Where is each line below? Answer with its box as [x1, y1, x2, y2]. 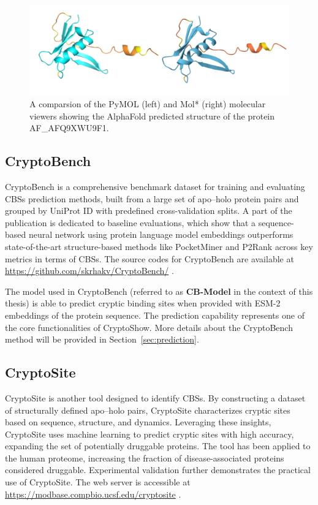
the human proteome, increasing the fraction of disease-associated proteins [5, 451, 284, 464]
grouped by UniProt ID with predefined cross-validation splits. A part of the [5, 204, 292, 217]
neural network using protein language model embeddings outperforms [28, 228, 293, 241]
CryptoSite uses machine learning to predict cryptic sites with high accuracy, [5, 427, 294, 440]
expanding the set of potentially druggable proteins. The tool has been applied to [5, 439, 311, 452]
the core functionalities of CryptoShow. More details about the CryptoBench [5, 321, 293, 333]
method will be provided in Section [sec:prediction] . [5, 333, 199, 346]
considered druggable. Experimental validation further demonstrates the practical [5, 463, 311, 476]
